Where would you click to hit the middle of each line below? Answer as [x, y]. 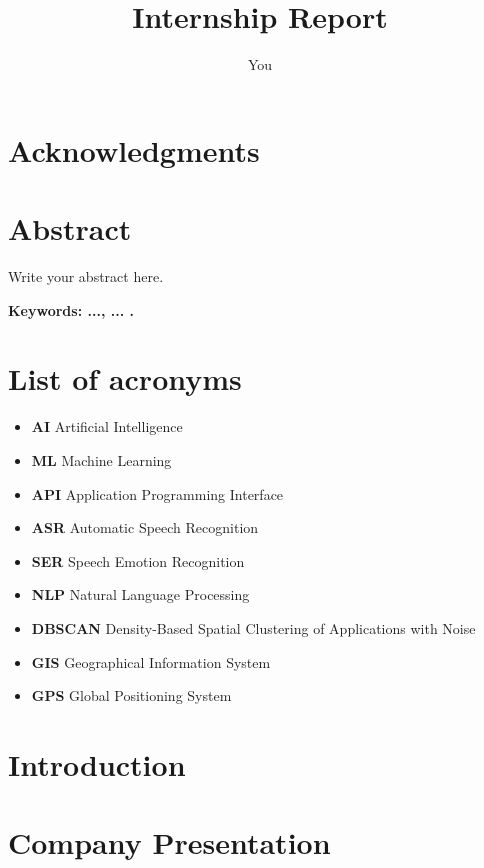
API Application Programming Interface [157, 493]
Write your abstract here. [86, 276]
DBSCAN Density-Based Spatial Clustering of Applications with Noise [253, 627]
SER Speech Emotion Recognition [138, 560]
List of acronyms [125, 378]
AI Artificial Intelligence [107, 426]
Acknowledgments [134, 149]
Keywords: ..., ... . [71, 309]
